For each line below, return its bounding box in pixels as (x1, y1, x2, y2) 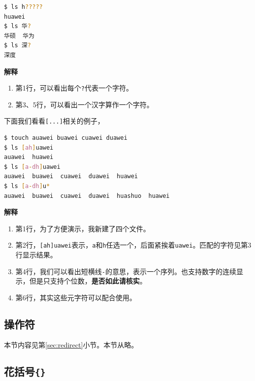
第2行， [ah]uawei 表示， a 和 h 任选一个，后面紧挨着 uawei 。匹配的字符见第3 (15, 240, 252, 250)
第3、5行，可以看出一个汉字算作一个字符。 (15, 99, 154, 109)
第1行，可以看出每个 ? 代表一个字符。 (15, 83, 133, 93)
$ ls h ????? (4, 3, 43, 10)
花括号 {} (4, 363, 46, 379)
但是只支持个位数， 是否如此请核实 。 (29, 276, 147, 286)
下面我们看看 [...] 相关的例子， (4, 116, 104, 126)
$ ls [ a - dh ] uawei (4, 163, 61, 170)
